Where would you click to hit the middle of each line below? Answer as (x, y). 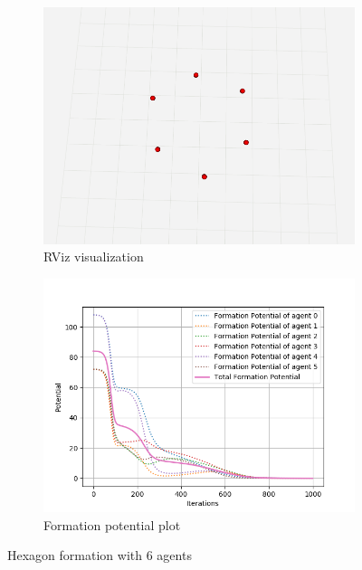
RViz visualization (94, 256)
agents (174, 555)
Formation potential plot (112, 524)
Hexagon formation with (75, 555)
